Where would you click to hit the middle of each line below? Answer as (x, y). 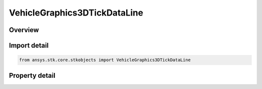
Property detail (32, 75)
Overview (24, 30)
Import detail (29, 45)
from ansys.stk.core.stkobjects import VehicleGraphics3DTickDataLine (105, 60)
